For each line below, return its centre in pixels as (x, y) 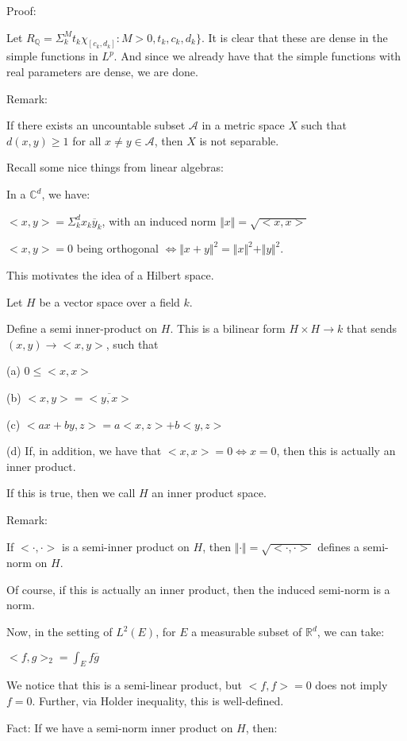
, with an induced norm (159, 220)
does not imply (351, 685)
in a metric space (243, 125)
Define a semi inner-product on (82, 328)
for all (87, 140)
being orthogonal (117, 248)
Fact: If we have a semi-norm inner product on (120, 727)
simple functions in (52, 56)
